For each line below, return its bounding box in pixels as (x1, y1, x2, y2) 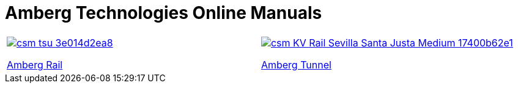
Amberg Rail (7, 58, 63, 71)
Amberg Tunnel (261, 58, 331, 71)
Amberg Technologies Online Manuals (5, 2, 322, 23)
